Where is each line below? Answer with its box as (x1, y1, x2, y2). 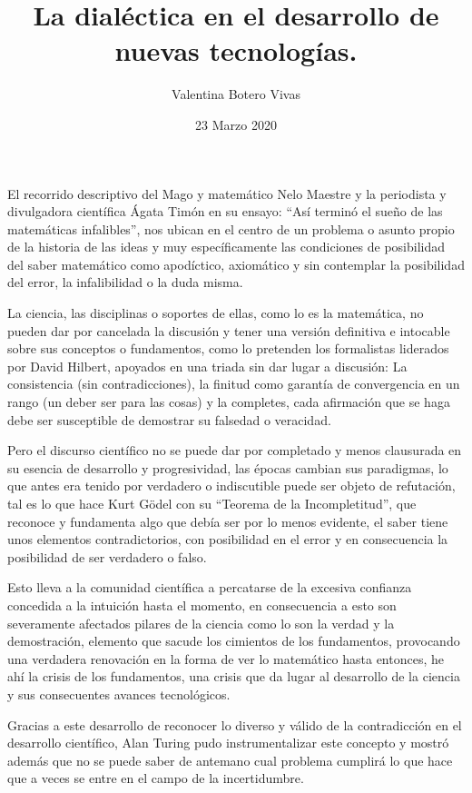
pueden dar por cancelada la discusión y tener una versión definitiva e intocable (7, 321, 450, 340)
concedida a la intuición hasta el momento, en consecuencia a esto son (7, 595, 397, 614)
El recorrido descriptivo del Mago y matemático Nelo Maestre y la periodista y (7, 183, 447, 203)
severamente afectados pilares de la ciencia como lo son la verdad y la (7, 613, 395, 632)
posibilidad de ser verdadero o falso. (7, 547, 207, 566)
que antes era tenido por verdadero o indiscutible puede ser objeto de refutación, (7, 476, 456, 495)
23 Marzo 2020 (195, 114, 277, 134)
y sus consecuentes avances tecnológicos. (7, 684, 231, 703)
